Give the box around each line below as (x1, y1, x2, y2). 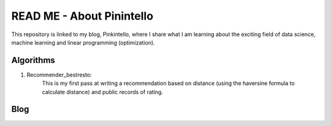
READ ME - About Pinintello (11, 9, 153, 23)
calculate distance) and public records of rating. (42, 88, 164, 95)
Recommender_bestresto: (26, 71, 92, 78)
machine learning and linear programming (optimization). (11, 39, 156, 46)
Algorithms (11, 55, 55, 65)
